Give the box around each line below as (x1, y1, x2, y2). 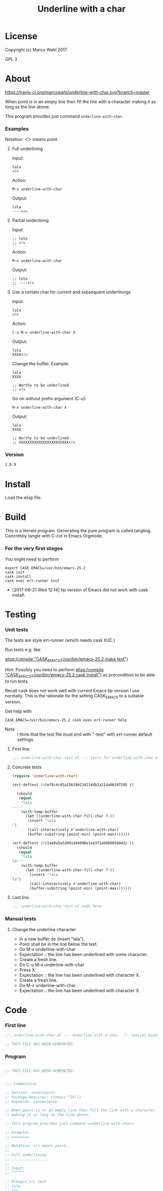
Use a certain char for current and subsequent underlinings (12, 289, 131, 295)
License (5, 31, 38, 42)
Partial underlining (12, 218, 49, 223)
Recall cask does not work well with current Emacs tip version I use (5, 687, 140, 693)
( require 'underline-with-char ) (12, 774, 78, 779)
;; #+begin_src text (5, 1179, 47, 1184)
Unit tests (5, 626, 29, 633)
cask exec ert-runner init (5, 578, 60, 583)
